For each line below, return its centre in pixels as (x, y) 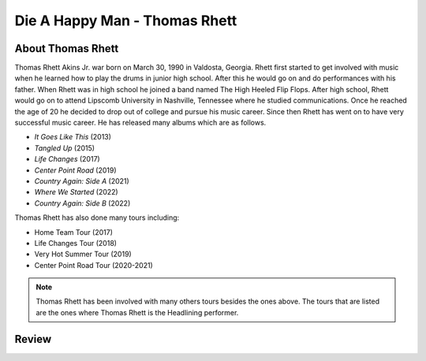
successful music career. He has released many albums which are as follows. (140, 123)
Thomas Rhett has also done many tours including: (97, 218)
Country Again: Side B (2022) (82, 203)
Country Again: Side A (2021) (82, 180)
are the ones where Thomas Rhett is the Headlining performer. (137, 312)
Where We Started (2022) (76, 192)
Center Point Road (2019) (76, 170)
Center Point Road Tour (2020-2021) (93, 265)
